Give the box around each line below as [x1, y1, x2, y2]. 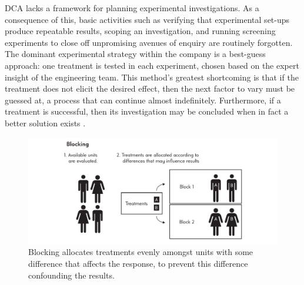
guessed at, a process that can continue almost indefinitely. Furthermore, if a [5, 93, 281, 106]
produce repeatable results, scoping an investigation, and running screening [5, 25, 276, 37]
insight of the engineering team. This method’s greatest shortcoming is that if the [5, 71, 299, 83]
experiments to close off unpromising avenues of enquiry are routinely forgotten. [5, 36, 293, 48]
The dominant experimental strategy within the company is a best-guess [5, 48, 266, 60]
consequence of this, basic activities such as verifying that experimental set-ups [5, 13, 290, 25]
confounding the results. [28, 269, 115, 281]
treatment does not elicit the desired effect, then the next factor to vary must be [5, 82, 295, 95]
